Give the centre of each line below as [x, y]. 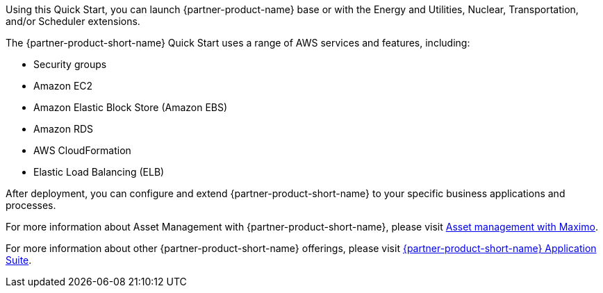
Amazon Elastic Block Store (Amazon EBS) [131, 107]
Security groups [70, 64]
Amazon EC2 [63, 86]
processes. [31, 205]
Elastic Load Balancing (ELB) [99, 172]
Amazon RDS [64, 129]
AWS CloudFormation [82, 150]
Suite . [19, 260]
